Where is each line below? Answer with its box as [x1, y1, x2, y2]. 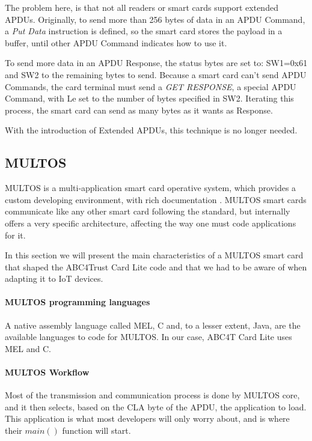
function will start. [62, 424, 131, 437]
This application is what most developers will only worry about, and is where [5, 412, 290, 425]
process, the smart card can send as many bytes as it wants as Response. [5, 103, 273, 116]
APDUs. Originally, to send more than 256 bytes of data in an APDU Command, [5, 13, 305, 25]
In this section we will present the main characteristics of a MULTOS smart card [5, 249, 304, 261]
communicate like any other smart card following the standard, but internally [5, 205, 290, 217]
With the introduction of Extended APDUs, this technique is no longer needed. [5, 124, 298, 136]
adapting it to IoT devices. [5, 272, 103, 285]
